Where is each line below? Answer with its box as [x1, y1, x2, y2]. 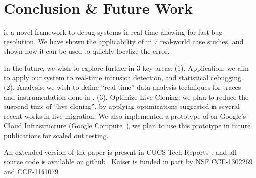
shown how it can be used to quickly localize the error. [4, 46, 170, 56]
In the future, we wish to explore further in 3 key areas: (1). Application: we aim [4, 62, 249, 72]
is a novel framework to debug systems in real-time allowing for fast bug [4, 27, 223, 37]
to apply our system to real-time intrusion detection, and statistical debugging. [4, 72, 243, 82]
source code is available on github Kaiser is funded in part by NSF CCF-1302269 [4, 156, 253, 167]
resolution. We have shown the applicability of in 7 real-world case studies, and [4, 36, 244, 46]
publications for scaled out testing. [4, 130, 109, 141]
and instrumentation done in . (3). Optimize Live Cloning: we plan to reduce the [4, 91, 249, 102]
